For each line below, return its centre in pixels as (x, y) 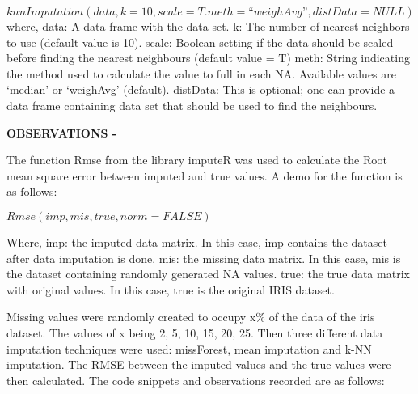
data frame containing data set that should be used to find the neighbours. (192, 105)
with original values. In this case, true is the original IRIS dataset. (171, 289)
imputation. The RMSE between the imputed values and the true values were (199, 364)
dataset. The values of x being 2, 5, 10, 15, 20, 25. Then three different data (195, 332)
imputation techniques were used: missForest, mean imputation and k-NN (189, 348)
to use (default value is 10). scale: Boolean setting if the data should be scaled (200, 42)
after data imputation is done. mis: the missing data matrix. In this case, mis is (204, 258)
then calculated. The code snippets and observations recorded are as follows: (196, 380)
